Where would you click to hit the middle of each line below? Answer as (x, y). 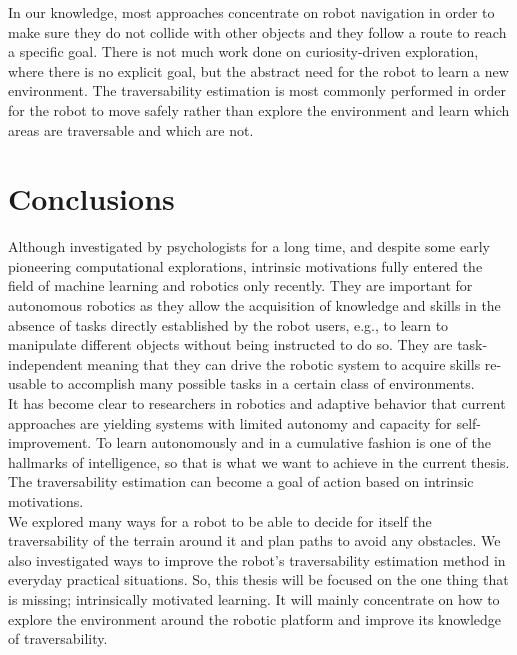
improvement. (50, 442)
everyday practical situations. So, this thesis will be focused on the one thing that (258, 579)
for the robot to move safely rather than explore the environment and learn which (259, 109)
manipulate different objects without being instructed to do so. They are (230, 344)
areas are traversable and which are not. (131, 129)
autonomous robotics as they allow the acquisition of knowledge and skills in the (254, 305)
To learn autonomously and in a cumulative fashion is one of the (293, 442)
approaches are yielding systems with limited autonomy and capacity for (230, 422)
